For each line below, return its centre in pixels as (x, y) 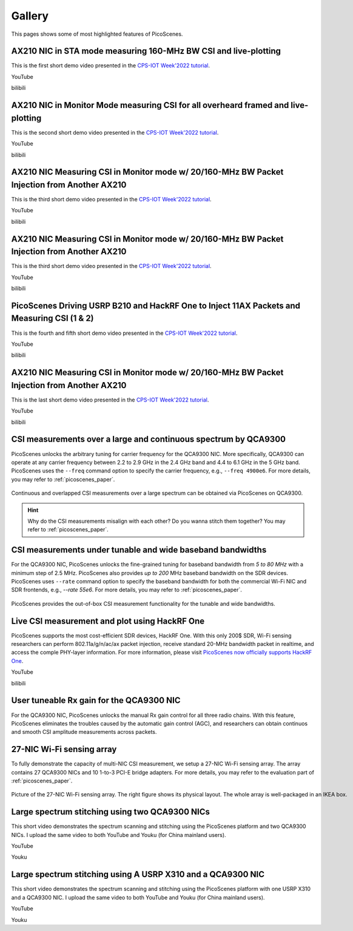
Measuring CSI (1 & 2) (52, 318)
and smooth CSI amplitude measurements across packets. (84, 732)
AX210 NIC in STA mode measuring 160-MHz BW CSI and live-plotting (146, 51)
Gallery (30, 16)
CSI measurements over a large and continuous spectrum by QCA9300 (149, 439)
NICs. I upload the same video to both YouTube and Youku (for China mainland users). (119, 835)
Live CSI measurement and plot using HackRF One (108, 621)
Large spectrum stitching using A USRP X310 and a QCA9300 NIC (138, 874)
